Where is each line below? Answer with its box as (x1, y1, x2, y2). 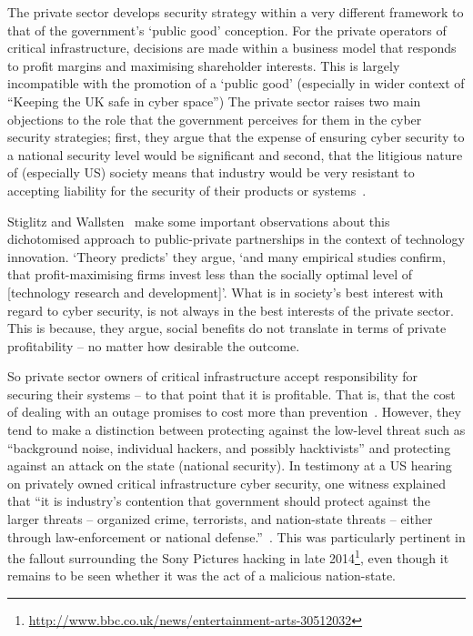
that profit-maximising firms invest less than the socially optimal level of (7, 265, 413, 284)
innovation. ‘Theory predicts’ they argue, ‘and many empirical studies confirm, (7, 247, 446, 266)
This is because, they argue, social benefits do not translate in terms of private (7, 318, 447, 338)
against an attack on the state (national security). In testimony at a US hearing (7, 456, 452, 475)
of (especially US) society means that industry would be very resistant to (7, 163, 415, 182)
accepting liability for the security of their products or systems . (7, 180, 367, 199)
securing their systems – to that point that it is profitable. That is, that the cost (7, 384, 456, 403)
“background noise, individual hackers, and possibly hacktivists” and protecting (7, 438, 451, 457)
